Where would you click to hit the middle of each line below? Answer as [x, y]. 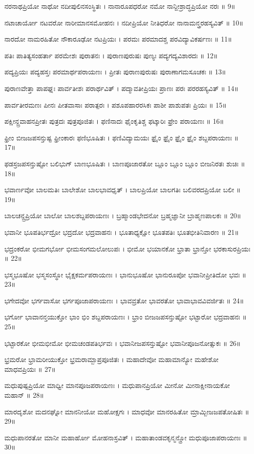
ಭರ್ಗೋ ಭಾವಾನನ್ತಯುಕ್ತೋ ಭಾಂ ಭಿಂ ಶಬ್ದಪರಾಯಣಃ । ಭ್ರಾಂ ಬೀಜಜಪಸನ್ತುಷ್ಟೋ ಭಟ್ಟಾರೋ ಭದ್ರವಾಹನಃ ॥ [126, 317]
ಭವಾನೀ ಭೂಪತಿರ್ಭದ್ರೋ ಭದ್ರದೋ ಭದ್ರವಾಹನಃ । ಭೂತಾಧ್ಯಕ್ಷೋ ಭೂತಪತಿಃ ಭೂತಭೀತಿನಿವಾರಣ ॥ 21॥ [122, 232]
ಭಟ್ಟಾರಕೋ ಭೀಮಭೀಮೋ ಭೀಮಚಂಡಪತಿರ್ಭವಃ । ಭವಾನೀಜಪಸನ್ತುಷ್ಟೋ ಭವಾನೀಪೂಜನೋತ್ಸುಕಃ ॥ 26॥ [123, 343]
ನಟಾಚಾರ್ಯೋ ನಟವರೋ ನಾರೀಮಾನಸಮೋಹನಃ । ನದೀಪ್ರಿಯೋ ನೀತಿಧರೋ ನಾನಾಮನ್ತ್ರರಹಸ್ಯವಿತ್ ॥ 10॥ [124, 22]
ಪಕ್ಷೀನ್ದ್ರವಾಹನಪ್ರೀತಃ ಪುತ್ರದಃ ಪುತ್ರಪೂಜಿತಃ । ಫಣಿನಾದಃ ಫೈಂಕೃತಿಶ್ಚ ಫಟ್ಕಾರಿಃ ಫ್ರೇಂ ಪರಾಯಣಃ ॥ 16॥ [114, 121]
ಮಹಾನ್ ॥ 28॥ [24, 395]
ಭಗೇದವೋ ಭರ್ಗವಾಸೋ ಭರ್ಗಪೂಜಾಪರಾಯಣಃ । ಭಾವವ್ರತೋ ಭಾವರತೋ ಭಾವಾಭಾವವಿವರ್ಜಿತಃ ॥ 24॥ [124, 300]
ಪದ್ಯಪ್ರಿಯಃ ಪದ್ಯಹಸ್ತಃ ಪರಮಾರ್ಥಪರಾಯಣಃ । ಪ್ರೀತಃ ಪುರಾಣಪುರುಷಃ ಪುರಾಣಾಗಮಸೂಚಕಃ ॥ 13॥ [115, 72]
